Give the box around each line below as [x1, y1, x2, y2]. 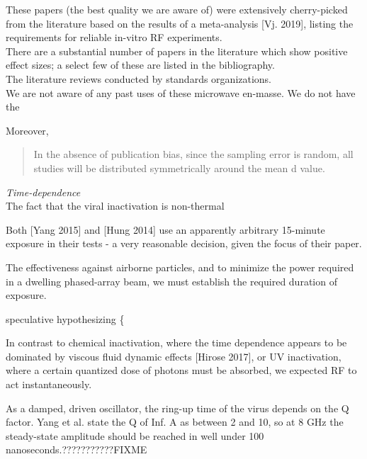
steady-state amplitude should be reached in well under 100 [6, 428, 264, 443]
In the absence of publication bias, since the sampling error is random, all [33, 147, 354, 161]
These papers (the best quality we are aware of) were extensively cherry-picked [6, 2, 348, 16]
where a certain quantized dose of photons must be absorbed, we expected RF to [6, 363, 357, 378]
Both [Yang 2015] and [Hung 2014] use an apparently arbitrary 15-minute [6, 222, 325, 237]
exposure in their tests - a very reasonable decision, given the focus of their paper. [6, 236, 362, 251]
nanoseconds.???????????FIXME [6, 442, 147, 457]
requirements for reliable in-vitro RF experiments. [6, 30, 222, 45]
